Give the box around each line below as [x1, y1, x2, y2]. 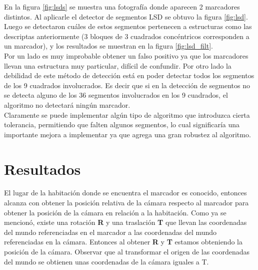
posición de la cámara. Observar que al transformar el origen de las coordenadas [4, 246, 250, 256]
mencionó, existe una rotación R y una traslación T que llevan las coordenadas [4, 217, 247, 227]
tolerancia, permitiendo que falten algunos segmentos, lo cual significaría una [4, 119, 240, 130]
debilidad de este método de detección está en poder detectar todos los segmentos [4, 70, 254, 81]
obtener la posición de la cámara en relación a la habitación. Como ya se [4, 207, 226, 217]
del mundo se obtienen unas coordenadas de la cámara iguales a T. [4, 256, 209, 266]
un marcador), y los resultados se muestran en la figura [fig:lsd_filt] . [4, 41, 213, 51]
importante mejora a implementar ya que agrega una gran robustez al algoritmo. [4, 129, 251, 139]
